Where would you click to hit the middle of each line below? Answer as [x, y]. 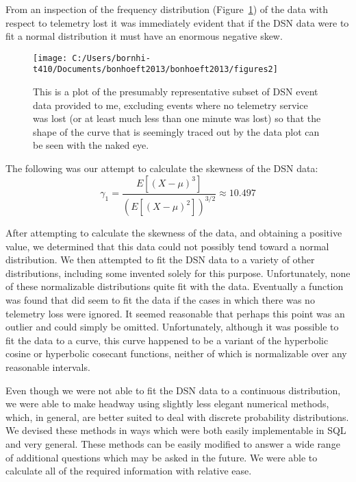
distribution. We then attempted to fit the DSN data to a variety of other [160, 260]
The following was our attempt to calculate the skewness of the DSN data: [162, 168]
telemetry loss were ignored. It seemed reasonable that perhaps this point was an [175, 313]
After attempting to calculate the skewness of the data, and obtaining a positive [174, 233]
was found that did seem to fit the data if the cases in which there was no [160, 300]
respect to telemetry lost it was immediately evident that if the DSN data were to [177, 22]
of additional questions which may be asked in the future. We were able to [162, 457]
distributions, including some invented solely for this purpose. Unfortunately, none [178, 273]
